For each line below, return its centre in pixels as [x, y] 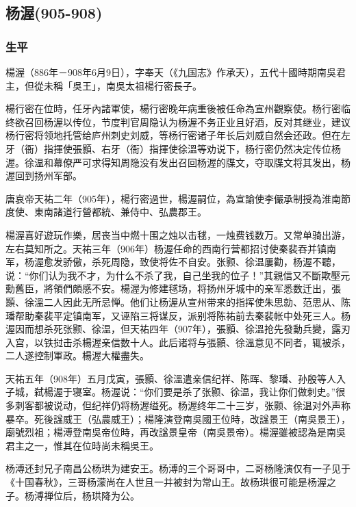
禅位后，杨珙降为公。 [91, 495]
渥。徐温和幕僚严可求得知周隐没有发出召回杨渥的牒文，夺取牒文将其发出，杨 [178, 162]
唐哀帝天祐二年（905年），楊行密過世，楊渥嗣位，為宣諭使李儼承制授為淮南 [173, 198]
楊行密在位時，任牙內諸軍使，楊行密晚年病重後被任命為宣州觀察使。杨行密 [173, 108]
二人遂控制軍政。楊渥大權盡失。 [77, 355]
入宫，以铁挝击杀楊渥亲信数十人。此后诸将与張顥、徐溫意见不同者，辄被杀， [178, 342]
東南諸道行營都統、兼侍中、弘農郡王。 [120, 212]
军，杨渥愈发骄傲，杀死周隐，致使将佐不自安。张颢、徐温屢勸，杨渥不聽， [173, 262]
